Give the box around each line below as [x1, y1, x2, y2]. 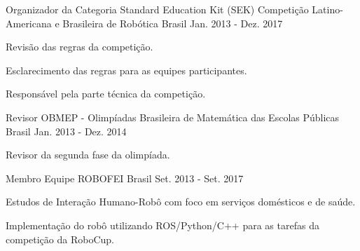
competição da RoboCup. [6, 231, 114, 246]
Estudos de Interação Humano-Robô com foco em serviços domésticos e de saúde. [6, 194, 356, 209]
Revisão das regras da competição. [6, 39, 153, 54]
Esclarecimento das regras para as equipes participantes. [6, 62, 247, 77]
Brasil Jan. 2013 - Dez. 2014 [6, 123, 127, 138]
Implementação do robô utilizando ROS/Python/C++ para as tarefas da [6, 217, 319, 232]
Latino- [312, 2, 343, 16]
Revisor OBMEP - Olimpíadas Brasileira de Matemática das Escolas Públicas [6, 109, 340, 124]
